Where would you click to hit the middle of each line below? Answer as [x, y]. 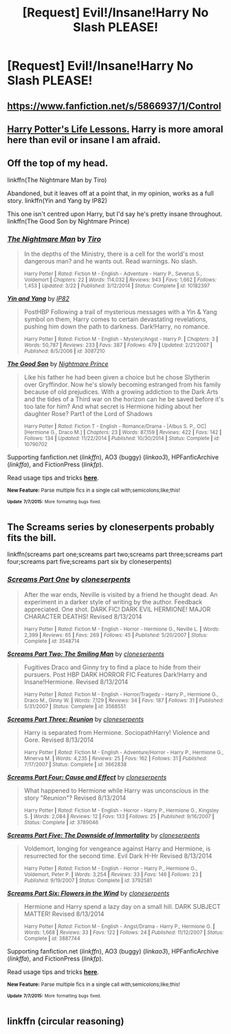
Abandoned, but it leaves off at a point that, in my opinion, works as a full [111, 193]
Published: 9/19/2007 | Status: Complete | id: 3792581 [88, 880]
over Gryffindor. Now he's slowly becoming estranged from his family [122, 385]
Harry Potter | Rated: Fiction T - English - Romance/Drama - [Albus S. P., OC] [115, 427]
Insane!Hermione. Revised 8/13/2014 [76, 681]
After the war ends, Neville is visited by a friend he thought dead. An [121, 594]
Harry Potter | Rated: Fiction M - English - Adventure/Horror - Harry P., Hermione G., [124, 752]
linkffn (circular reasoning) [66, 1021]
